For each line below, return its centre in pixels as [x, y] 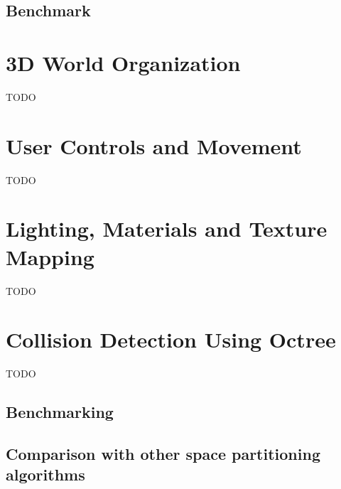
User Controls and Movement [154, 145]
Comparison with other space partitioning [163, 454]
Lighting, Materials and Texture [167, 229]
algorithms [45, 474]
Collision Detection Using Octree [171, 339]
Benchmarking [60, 412]
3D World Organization [123, 62]
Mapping [50, 256]
